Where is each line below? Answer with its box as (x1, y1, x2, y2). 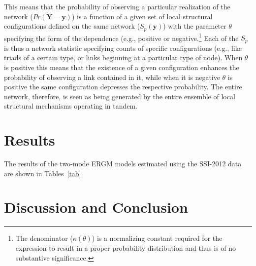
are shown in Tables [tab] (4, 168, 81, 178)
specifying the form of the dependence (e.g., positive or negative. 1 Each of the (4, 31, 239, 43)
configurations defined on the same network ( (4, 21, 140, 31)
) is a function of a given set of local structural (71, 11, 213, 21)
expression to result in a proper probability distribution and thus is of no (15, 242, 236, 253)
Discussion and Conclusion (4, 197, 188, 217)
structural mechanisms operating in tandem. (4, 101, 138, 111)
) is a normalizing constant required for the (92, 233, 223, 243)
